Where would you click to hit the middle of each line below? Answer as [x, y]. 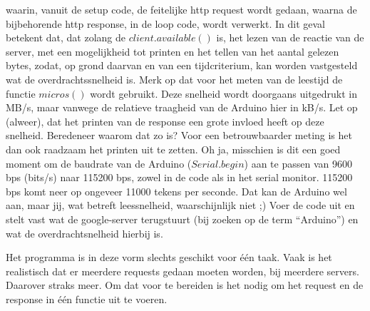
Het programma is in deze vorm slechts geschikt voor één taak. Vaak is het [169, 257]
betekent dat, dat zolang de [66, 37]
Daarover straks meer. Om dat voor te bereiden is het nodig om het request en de [185, 285]
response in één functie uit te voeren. [87, 299]
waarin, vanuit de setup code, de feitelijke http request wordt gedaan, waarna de [181, 9]
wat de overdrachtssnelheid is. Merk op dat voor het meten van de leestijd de [174, 79]
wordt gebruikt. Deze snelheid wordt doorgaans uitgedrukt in [224, 93]
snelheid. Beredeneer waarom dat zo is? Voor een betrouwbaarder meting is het [179, 135]
